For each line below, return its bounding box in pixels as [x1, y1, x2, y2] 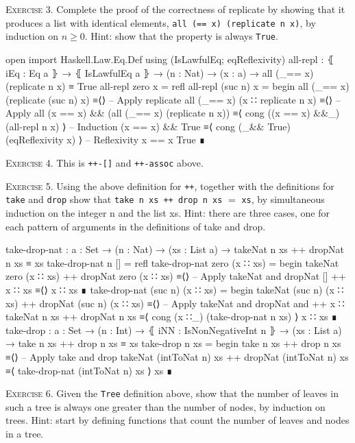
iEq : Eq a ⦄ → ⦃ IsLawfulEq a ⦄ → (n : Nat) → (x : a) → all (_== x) [5, 65, 314, 80]
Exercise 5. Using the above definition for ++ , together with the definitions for [5, 178, 334, 193]
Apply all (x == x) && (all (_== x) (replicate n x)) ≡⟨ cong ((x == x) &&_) [5, 106, 340, 120]
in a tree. [5, 427, 44, 440]
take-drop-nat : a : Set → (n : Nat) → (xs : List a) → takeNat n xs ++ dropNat [5, 242, 344, 256]
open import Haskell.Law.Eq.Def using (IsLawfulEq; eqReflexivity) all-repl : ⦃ [5, 51, 334, 66]
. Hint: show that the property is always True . [84, 29, 278, 43]
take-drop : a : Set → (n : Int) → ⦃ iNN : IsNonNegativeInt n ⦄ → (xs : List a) [5, 322, 342, 337]
